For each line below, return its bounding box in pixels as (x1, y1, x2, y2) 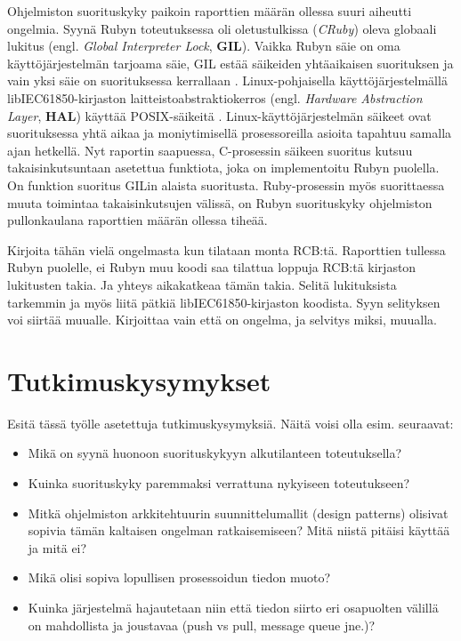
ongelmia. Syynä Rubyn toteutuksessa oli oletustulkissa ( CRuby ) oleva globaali (7, 19, 437, 37)
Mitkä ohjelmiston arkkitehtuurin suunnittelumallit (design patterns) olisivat (28, 503, 449, 522)
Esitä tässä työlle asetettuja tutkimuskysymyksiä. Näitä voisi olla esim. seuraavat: (7, 413, 454, 432)
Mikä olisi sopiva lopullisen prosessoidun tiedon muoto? (28, 568, 331, 587)
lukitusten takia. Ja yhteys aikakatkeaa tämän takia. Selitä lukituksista (7, 275, 397, 293)
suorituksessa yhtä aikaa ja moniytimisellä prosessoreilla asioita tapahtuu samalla (7, 124, 452, 142)
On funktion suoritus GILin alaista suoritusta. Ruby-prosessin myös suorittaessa (7, 175, 445, 194)
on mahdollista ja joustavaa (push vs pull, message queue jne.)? (28, 615, 376, 634)
